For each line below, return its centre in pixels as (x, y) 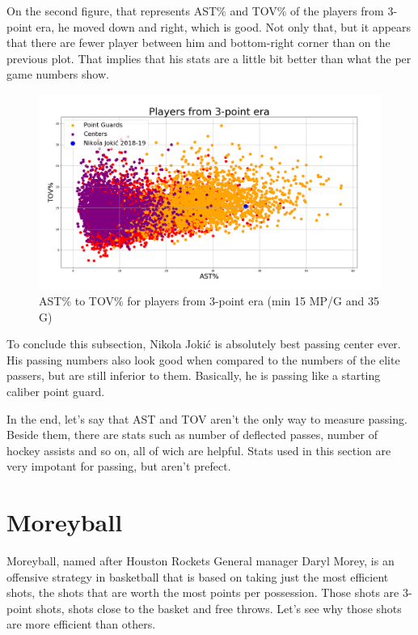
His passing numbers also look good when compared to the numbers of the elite (203, 359)
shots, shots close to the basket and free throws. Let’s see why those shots (219, 608)
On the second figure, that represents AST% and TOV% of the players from (195, 11)
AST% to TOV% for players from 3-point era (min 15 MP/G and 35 (209, 300)
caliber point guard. (56, 391)
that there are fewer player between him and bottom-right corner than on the (198, 43)
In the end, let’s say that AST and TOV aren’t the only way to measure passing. (207, 418)
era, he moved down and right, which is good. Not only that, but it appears (224, 26)
